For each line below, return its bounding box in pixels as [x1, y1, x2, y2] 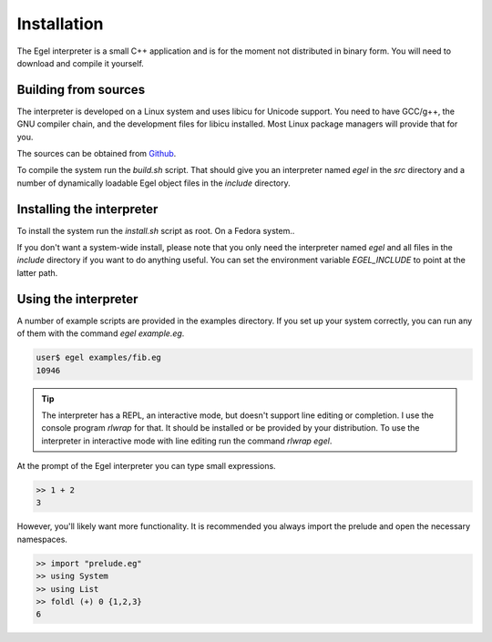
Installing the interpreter [16, 201, 159, 217]
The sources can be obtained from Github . [16, 148, 177, 159]
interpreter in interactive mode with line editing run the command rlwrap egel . [41, 435, 333, 446]
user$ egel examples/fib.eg [36, 352, 161, 363]
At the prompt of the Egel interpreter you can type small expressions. [16, 461, 277, 472]
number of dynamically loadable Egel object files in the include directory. [16, 178, 291, 189]
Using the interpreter [16, 291, 138, 307]
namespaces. [16, 534, 68, 545]
